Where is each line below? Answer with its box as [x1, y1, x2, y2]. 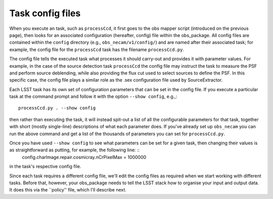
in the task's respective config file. [9, 164, 81, 170]
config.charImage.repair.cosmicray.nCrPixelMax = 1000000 [22, 154, 147, 160]
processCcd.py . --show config [18, 105, 96, 111]
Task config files [9, 8, 81, 19]
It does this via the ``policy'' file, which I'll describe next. [9, 187, 126, 193]
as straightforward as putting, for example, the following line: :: [9, 147, 140, 153]
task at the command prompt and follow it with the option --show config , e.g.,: [9, 94, 177, 100]
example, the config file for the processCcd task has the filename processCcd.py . [9, 46, 185, 53]
